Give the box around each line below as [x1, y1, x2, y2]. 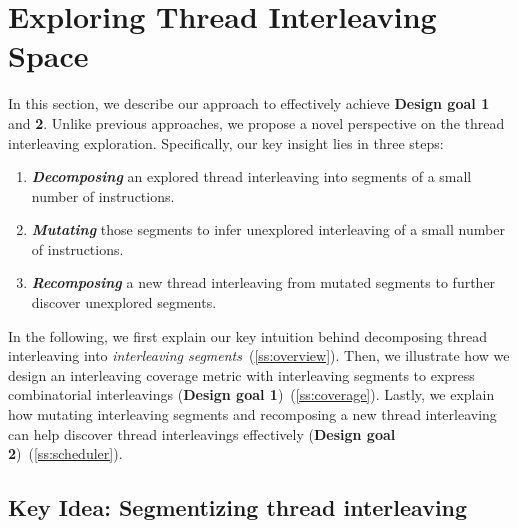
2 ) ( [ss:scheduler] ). [8, 443, 123, 464]
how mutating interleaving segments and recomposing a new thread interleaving [8, 404, 497, 425]
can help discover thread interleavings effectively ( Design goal [8, 423, 396, 444]
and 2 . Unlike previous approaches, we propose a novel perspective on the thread [8, 112, 505, 133]
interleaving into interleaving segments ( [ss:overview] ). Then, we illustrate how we [8, 345, 510, 366]
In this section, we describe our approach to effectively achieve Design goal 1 [8, 93, 490, 114]
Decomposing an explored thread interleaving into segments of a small [31, 166, 472, 187]
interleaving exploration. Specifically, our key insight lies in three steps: [8, 132, 444, 153]
